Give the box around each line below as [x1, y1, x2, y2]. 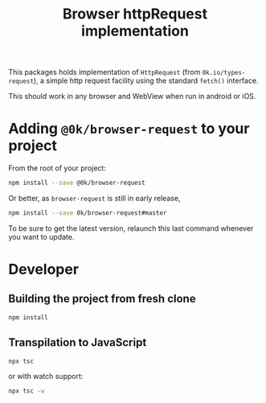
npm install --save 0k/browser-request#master [8, 209, 167, 217]
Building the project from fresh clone [8, 292, 196, 306]
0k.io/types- [202, 69, 246, 77]
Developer [8, 261, 79, 278]
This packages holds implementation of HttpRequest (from [8, 68, 201, 77]
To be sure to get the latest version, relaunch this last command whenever [8, 223, 254, 233]
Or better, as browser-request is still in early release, [8, 194, 181, 203]
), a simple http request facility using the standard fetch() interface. [33, 76, 259, 85]
